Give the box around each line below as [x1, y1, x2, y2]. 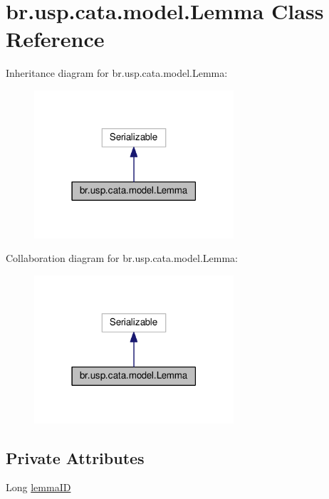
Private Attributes [6, 446, 145, 468]
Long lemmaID [6, 480, 71, 495]
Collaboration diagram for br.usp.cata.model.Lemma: [6, 251, 238, 266]
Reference [6, 24, 105, 53]
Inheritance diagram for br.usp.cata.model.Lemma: [6, 65, 228, 80]
